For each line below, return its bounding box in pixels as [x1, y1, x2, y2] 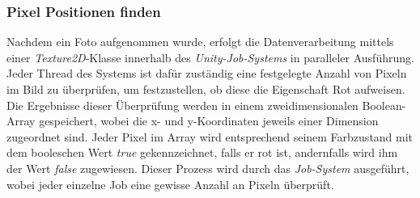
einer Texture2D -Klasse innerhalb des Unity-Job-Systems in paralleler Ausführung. [6, 48, 414, 65]
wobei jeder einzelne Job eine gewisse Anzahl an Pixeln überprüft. [6, 175, 334, 192]
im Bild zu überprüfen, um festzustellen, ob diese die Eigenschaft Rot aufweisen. [6, 81, 405, 97]
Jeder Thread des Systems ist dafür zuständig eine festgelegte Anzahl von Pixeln [6, 65, 407, 82]
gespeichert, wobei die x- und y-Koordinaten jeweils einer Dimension [39, 112, 379, 129]
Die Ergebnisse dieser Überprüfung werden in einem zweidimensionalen [6, 96, 358, 113]
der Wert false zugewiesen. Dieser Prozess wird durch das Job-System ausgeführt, [6, 159, 409, 176]
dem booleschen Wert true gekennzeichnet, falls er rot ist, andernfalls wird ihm [6, 144, 398, 161]
